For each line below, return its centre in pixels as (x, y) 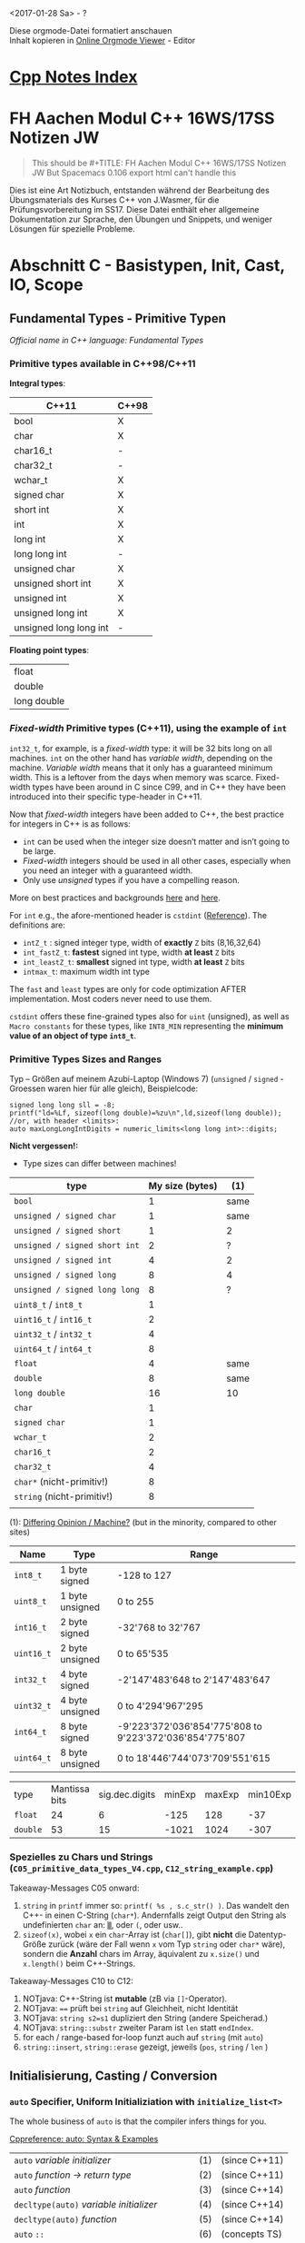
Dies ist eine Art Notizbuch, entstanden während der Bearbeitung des (139, 191)
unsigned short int (53, 583)
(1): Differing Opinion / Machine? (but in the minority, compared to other (143, 1523)
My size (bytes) (183, 1186)
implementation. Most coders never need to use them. (111, 998)
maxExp (222, 1795)
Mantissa (70, 1789)
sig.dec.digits (127, 1795)
